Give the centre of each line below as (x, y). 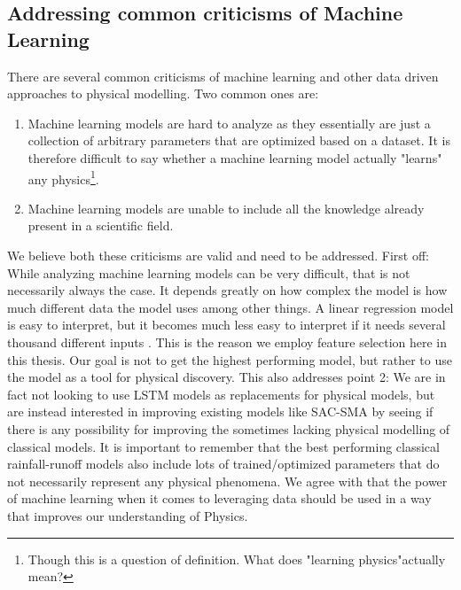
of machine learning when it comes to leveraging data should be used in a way (219, 498)
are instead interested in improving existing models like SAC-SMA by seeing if (220, 411)
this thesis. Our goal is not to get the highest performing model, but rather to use (230, 359)
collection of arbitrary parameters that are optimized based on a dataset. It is (239, 140)
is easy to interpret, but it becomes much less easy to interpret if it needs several (227, 325)
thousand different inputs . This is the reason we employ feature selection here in (227, 342)
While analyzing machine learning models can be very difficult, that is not (209, 272)
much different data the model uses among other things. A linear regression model (230, 307)
